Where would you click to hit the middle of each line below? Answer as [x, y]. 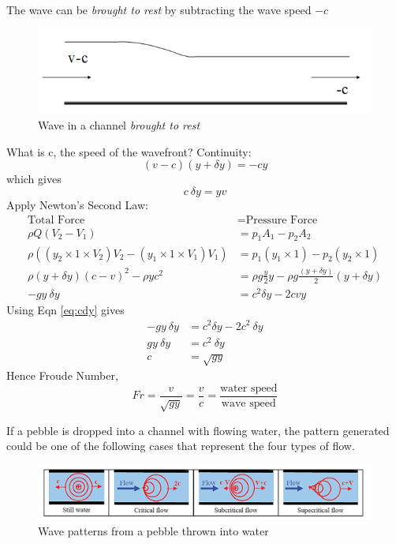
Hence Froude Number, [62, 375]
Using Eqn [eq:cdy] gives [65, 309]
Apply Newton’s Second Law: [77, 205]
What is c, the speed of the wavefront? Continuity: [129, 151]
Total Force [56, 220]
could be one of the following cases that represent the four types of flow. [181, 446]
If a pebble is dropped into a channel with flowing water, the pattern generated [198, 430]
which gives [34, 179]
